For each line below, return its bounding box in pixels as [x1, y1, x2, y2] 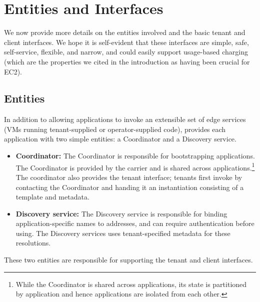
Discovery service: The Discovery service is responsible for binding [15, 208, 227, 218]
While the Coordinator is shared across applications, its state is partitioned [15, 278, 247, 289]
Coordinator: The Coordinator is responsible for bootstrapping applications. [15, 150, 255, 161]
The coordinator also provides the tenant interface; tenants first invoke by [15, 171, 242, 182]
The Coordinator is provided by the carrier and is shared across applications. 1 [15, 160, 255, 172]
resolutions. [15, 237, 51, 248]
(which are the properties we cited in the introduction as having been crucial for [4, 56, 250, 66]
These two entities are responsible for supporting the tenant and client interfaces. [4, 254, 253, 265]
